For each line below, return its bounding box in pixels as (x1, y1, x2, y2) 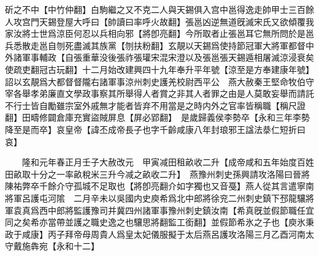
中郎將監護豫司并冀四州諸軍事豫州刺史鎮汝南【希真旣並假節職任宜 (47, 203, 314, 216)
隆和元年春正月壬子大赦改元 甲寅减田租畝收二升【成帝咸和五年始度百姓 (21, 156, 314, 168)
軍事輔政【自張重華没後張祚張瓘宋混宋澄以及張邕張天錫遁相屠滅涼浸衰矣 (21, 51, 314, 64)
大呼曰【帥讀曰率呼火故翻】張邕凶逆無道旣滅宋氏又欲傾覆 (73, 15, 306, 28)
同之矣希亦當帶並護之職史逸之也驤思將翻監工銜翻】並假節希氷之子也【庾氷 (5, 216, 306, 228)
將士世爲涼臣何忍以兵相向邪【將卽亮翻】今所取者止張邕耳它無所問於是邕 (21, 27, 314, 40)
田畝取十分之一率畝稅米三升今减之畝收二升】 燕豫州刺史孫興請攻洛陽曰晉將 (5, 167, 310, 180)
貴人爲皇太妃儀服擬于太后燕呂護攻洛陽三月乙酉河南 (99, 227, 306, 240)
